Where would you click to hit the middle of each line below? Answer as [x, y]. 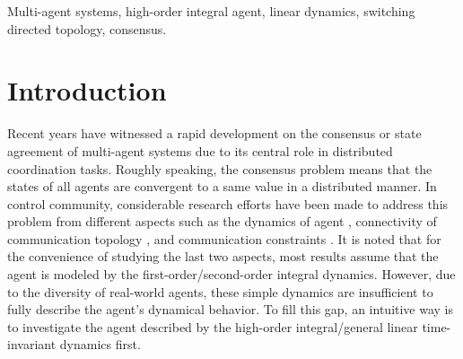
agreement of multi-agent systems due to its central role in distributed [200, 150]
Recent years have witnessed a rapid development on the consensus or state [214, 133]
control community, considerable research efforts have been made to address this [228, 203]
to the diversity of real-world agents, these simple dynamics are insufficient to [220, 291]
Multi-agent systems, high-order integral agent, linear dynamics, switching [211, 11]
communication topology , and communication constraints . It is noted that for [224, 238]
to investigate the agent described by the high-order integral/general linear [213, 326]
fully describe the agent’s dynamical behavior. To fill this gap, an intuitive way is [231, 309]
